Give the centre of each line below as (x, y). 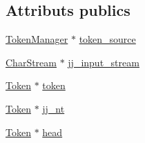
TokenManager (37, 39)
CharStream (31, 62)
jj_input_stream (104, 62)
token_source (107, 39)
